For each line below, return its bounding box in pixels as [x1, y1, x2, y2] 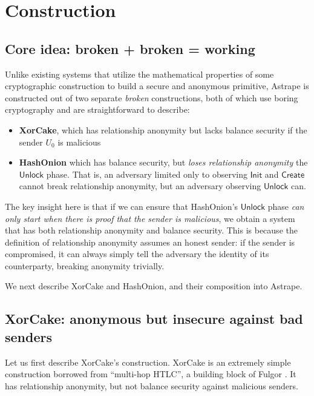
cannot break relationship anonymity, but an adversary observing [19, 180, 261, 192]
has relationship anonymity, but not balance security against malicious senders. [5, 379, 298, 392]
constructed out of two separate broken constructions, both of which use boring [5, 91, 298, 104]
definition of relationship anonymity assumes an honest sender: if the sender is [5, 235, 295, 248]
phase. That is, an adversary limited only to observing [46, 167, 247, 180]
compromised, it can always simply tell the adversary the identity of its [5, 247, 269, 260]
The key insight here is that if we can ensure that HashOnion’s [5, 200, 238, 212]
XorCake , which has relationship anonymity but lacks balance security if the [19, 123, 307, 136]
